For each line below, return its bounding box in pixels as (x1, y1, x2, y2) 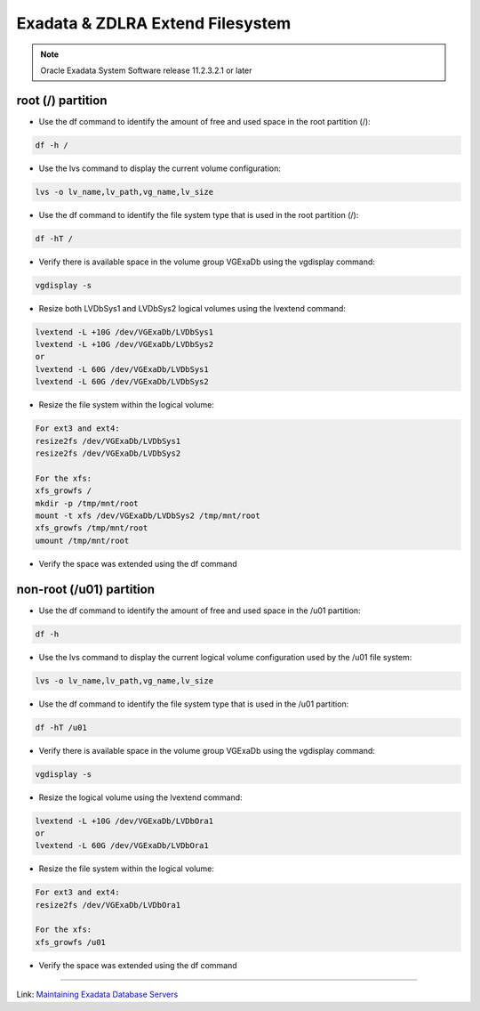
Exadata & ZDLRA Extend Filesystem (16, 13, 292, 33)
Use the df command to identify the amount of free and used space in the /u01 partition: (38, 605, 361, 616)
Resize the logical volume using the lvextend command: (38, 792, 244, 803)
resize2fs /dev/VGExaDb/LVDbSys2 (35, 449, 181, 458)
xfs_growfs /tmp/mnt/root (35, 523, 148, 533)
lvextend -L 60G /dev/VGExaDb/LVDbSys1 (35, 364, 209, 374)
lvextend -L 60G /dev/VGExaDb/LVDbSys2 (35, 376, 209, 387)
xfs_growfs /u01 (35, 937, 107, 947)
